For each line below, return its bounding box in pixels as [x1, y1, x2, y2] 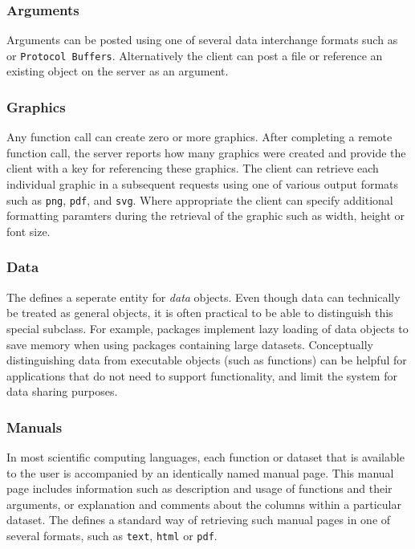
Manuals [6, 417, 63, 437]
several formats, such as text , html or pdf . [6, 527, 218, 544]
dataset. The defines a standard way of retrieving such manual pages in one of [6, 511, 391, 528]
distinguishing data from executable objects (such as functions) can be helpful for [6, 352, 407, 368]
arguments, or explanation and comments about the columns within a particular [6, 495, 401, 512]
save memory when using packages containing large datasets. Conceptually [6, 335, 373, 352]
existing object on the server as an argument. [6, 63, 229, 79]
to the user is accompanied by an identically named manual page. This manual [6, 464, 394, 481]
